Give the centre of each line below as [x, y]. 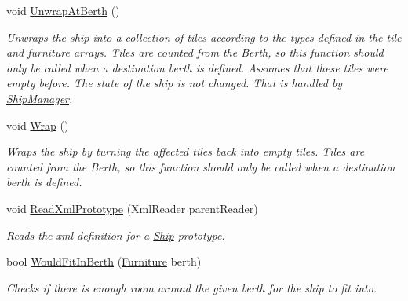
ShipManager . [40, 98]
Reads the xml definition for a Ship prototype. [116, 235]
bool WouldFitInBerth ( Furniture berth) [104, 261]
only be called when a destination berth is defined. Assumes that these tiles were [197, 67]
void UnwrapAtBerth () [63, 10]
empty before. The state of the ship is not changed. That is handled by [175, 83]
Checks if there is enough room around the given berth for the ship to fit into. [192, 287]
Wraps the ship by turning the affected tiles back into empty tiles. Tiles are [186, 151]
